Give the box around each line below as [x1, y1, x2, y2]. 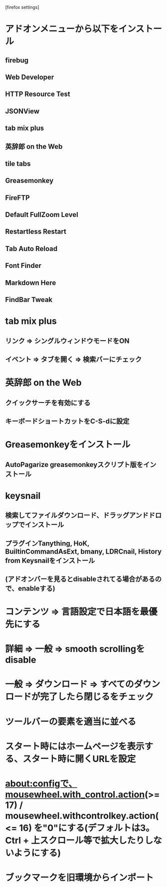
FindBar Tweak [5, 295, 53, 304]
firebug [5, 56, 29, 64]
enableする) [18, 584, 56, 592]
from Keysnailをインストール [5, 556, 95, 564]
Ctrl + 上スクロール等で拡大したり [5, 835, 145, 846]
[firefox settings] [5, 4, 39, 10]
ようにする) [13, 847, 61, 859]
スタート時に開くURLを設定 [22, 753, 136, 764]
